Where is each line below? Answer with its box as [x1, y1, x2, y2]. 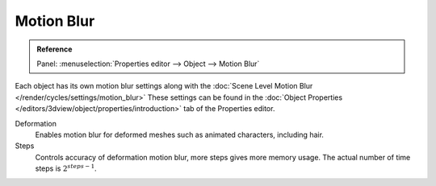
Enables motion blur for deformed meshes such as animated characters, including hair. [35, 130, 325, 139]
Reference [36, 44, 73, 54]
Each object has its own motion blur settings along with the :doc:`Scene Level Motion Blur [15, 81, 313, 91]
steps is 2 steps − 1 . [35, 163, 97, 173]
